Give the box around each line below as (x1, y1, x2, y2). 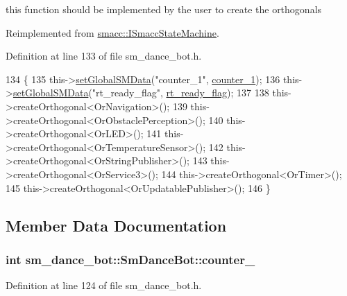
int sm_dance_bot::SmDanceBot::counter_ (6, 250, 255, 268)
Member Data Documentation (6, 214, 227, 236)
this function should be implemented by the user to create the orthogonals (6, 2, 322, 16)
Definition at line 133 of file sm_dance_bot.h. (6, 49, 202, 63)
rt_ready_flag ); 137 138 (166, 85, 269, 100)
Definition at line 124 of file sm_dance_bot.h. (6, 278, 202, 293)
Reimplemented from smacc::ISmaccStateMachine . (6, 25, 219, 40)
